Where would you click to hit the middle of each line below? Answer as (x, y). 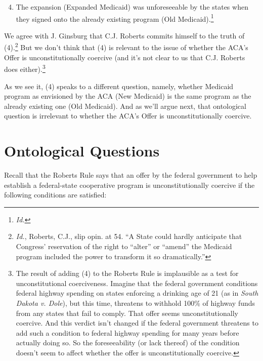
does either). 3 (25, 68)
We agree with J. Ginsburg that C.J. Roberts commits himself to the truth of (124, 35)
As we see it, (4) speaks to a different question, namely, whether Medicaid (119, 86)
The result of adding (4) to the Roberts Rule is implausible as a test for (127, 273)
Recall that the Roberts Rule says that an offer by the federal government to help (131, 175)
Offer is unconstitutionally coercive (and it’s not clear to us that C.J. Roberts (125, 57)
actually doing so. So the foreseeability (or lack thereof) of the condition (128, 343)
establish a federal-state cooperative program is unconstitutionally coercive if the (129, 185)
